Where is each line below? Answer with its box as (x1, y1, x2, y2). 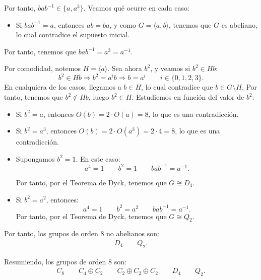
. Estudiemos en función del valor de (132, 92, 244, 102)
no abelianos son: (106, 228, 159, 239)
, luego (88, 92, 109, 102)
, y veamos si (150, 63, 190, 74)
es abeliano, (221, 19, 257, 30)
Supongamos (16, 153, 55, 164)
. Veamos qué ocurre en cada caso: (83, 3, 189, 13)
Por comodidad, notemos (4, 63, 81, 74)
